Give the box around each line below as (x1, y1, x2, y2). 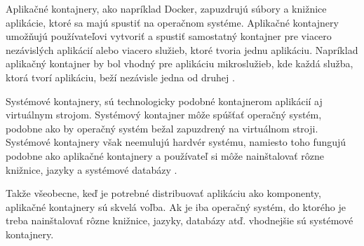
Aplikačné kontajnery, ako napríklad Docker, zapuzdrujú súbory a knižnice (6, 1, 327, 15)
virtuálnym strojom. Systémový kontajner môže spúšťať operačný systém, (6, 107, 322, 122)
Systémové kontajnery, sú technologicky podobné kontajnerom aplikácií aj (6, 93, 323, 108)
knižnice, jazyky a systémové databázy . (6, 162, 177, 177)
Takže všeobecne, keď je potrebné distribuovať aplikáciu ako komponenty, (6, 186, 321, 200)
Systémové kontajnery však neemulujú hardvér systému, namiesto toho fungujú (6, 135, 346, 149)
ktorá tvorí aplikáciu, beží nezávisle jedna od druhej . (6, 69, 235, 84)
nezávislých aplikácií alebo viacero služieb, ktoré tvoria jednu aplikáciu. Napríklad (6, 42, 358, 57)
